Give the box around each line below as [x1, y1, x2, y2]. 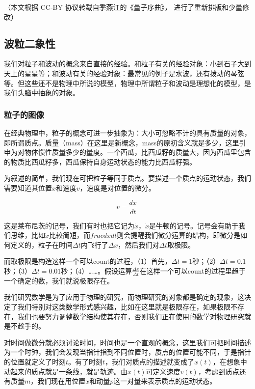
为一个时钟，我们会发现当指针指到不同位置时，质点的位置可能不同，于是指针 [4, 347, 251, 357]
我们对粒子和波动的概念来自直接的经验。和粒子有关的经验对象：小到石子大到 [4, 58, 251, 69]
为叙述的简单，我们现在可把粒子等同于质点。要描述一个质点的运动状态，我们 [4, 173, 251, 183]
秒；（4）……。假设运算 [61, 265, 132, 276]
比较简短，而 [49, 230, 91, 240]
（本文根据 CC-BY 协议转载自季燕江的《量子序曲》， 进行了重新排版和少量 [4, 2, 243, 12]
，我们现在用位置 [30, 376, 86, 386]
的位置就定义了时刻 [4, 356, 66, 366]
